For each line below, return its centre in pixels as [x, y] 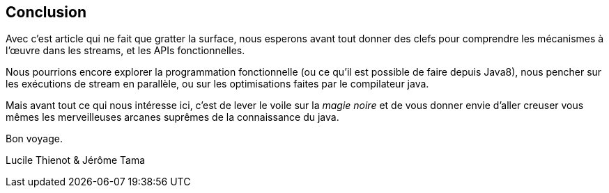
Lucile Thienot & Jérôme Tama [76, 160]
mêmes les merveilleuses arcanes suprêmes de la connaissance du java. [172, 117]
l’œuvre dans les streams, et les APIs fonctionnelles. [125, 51]
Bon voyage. [34, 139]
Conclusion [46, 12]
